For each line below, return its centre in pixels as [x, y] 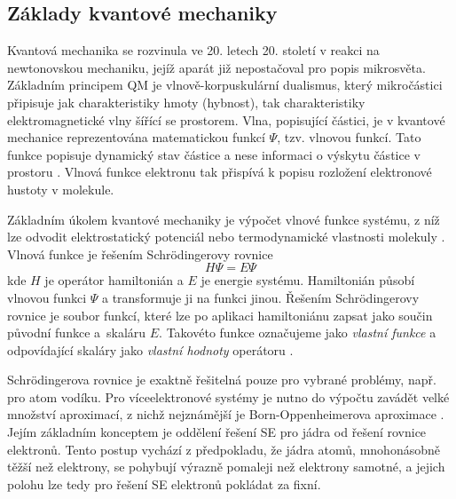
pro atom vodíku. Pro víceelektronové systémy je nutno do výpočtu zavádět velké [228, 396]
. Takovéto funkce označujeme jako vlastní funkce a [298, 333]
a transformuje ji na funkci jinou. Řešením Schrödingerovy [260, 297]
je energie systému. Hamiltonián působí [308, 280]
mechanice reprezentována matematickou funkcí [136, 137]
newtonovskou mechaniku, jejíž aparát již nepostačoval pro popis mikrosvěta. [216, 67]
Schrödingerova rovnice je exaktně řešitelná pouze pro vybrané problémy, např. [222, 380]
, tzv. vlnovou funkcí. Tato [349, 137]
